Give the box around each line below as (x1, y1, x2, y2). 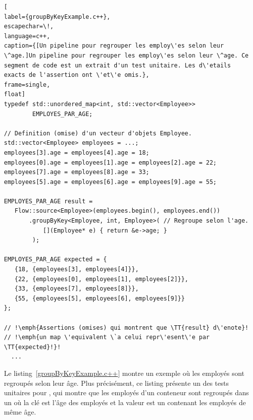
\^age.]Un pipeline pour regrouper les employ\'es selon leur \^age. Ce (4, 52, 249, 59)
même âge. (4, 407, 36, 417)
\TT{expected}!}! (4, 343, 61, 351)
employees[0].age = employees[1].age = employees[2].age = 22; (4, 159, 217, 166)
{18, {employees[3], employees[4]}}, (14, 266, 139, 273)
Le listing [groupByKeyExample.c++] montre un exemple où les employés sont (4, 367, 245, 378)
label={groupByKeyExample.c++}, (4, 13, 110, 20)
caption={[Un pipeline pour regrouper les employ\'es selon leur (4, 42, 224, 50)
